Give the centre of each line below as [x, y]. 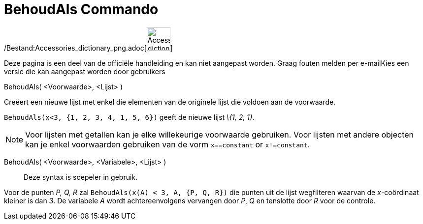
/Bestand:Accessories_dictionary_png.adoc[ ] [88, 48]
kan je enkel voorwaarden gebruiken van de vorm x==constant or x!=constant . [168, 144]
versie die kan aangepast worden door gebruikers [85, 71]
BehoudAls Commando [81, 9]
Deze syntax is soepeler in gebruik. [81, 177]
